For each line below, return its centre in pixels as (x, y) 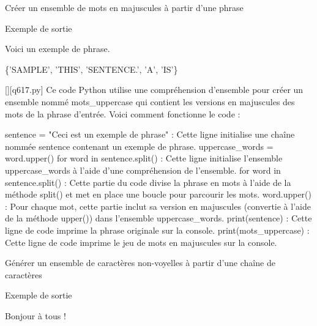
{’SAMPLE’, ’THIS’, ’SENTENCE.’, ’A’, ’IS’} (91, 69)
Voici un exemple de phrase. (58, 49)
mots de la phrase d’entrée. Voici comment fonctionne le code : (123, 113)
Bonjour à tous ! (35, 315)
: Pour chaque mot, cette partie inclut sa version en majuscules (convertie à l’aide (158, 206)
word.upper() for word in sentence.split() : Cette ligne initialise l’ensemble (144, 158)
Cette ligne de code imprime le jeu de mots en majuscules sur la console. (141, 242)
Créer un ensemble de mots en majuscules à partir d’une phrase (124, 7)
